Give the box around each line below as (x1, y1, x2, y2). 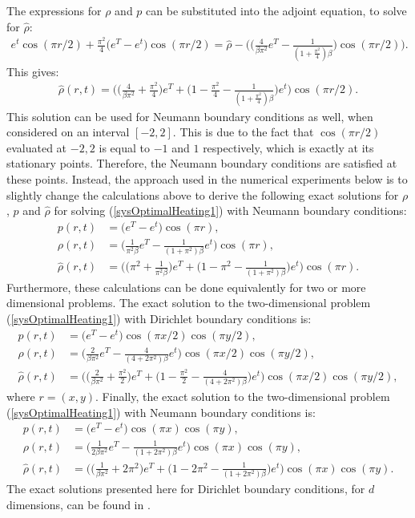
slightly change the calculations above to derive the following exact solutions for (6, 186, 399, 203)
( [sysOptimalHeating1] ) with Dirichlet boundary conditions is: (6, 310, 312, 326)
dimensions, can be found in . (6, 496, 151, 512)
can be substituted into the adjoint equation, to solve (146, 2, 407, 18)
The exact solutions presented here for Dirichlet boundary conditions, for (6, 480, 365, 497)
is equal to (99, 139, 150, 156)
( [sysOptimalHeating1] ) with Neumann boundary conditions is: (6, 403, 316, 420)
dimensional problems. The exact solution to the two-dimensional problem (6, 294, 371, 311)
